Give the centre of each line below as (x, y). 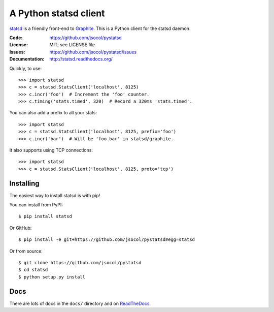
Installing (25, 183)
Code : (16, 38)
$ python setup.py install (52, 277)
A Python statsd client (57, 13)
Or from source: (26, 251)
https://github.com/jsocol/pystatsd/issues (93, 52)
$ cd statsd (33, 270)
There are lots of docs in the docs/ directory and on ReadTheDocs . (80, 303)
